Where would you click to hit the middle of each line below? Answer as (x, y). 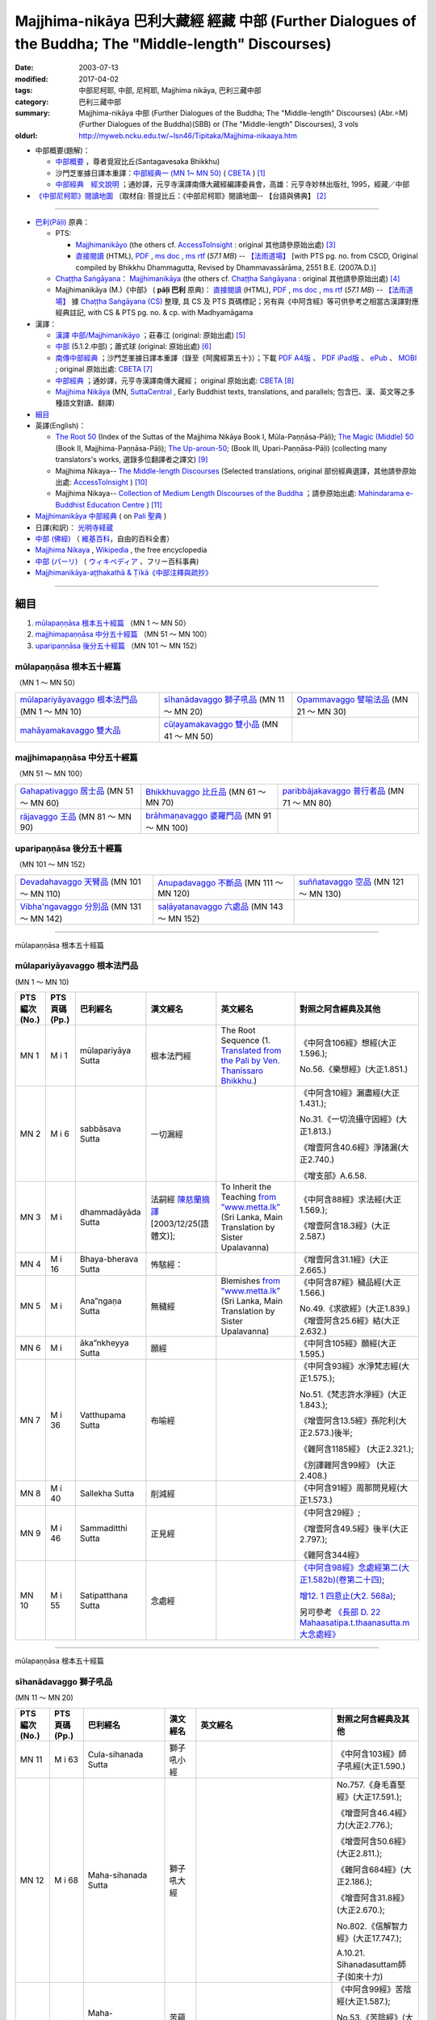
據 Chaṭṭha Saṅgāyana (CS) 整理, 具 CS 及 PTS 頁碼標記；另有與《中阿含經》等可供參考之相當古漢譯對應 (245, 301)
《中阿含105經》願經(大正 (348, 1344)
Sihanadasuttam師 (371, 1964)
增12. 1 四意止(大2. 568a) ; (347, 1596)
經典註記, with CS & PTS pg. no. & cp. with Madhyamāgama (154, 313)
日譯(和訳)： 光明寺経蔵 (74, 527)
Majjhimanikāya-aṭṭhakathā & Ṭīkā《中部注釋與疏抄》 (124, 573)
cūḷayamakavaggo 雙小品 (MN (221, 725)
